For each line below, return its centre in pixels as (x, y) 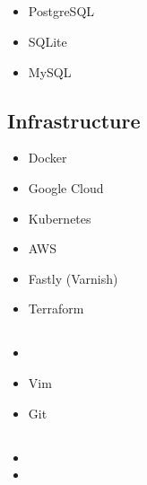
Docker (48, 158)
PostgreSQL (61, 11)
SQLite (48, 41)
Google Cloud (66, 187)
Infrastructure (74, 120)
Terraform (56, 309)
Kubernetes (60, 218)
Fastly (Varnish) (73, 278)
